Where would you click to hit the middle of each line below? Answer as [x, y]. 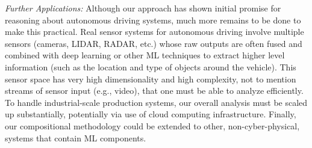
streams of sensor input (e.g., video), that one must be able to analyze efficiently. [154, 91]
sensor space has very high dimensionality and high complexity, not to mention [151, 79]
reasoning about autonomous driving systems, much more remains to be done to [153, 20]
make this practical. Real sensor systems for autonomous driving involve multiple [154, 32]
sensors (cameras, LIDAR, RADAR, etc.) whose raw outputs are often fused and [154, 43]
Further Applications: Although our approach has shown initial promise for [143, 8]
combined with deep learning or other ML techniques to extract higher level [145, 55]
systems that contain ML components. [76, 137]
